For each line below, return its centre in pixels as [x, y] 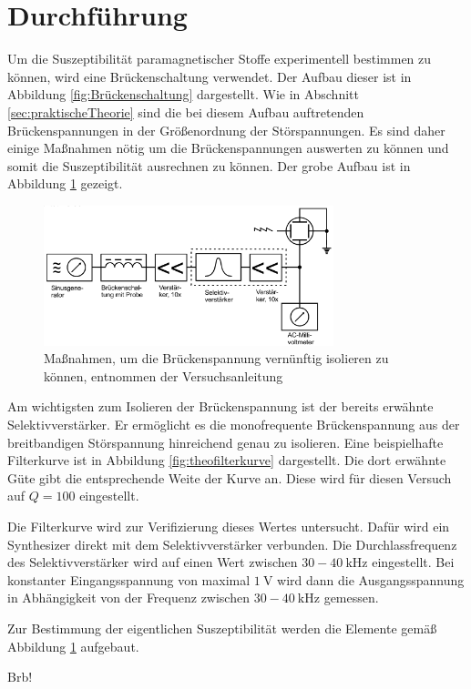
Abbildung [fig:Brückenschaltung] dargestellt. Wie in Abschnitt [183, 94]
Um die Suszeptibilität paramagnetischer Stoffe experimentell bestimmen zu [220, 59]
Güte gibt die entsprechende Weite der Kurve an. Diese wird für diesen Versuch [230, 477]
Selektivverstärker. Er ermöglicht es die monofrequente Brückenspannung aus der [234, 425]
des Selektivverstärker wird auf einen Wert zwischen [153, 562]
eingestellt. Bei [413, 562]
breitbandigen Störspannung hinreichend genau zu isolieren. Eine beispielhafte [225, 442]
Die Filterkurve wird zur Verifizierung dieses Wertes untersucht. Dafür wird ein [229, 526]
